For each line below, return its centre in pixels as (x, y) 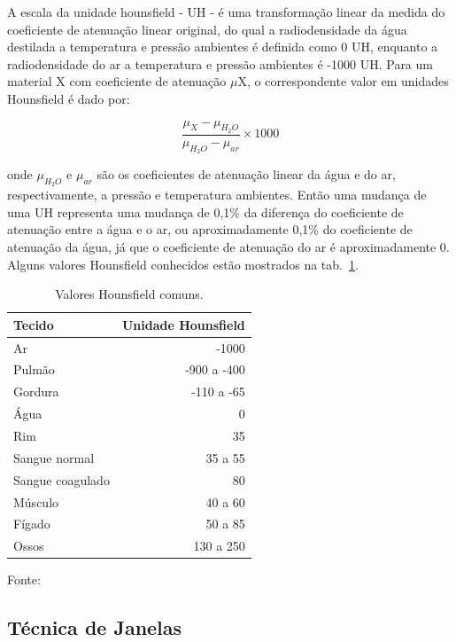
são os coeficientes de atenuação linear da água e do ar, (246, 174)
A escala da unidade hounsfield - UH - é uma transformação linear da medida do (226, 12)
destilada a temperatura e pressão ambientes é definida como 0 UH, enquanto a (223, 47)
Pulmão (34, 369)
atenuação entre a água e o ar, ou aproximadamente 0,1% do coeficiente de (210, 229)
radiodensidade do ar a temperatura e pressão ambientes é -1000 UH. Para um (220, 63)
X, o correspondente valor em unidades (343, 81)
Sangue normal (54, 457)
